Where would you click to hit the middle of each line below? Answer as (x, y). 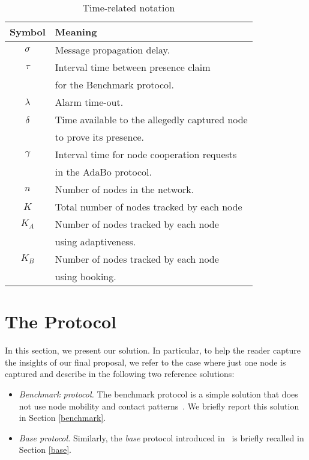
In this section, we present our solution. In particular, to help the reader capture (153, 350)
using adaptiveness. (95, 241)
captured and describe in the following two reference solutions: (120, 374)
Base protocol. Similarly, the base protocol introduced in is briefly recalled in (161, 437)
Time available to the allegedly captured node (151, 119)
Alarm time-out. (89, 102)
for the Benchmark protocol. (114, 84)
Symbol (28, 32)
